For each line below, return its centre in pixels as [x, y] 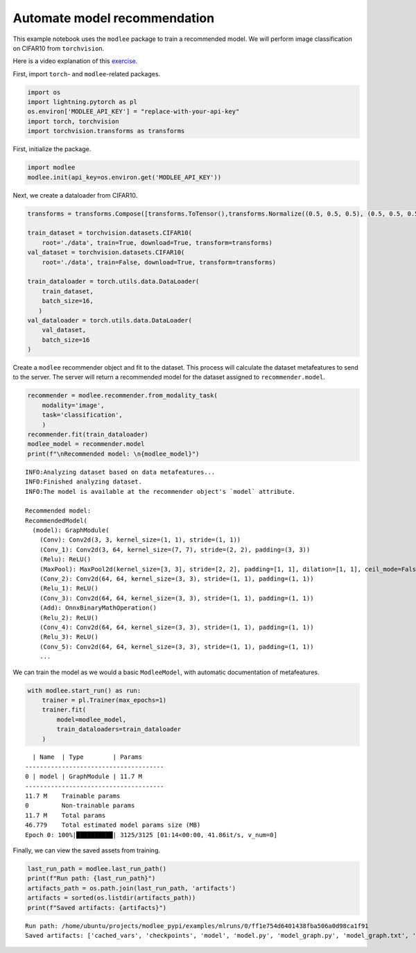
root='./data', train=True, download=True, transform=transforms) [157, 242]
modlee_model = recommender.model [86, 444]
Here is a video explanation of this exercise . [75, 61]
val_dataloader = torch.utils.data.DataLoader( [110, 320]
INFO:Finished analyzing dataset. [84, 482]
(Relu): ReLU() [65, 559]
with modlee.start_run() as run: [84, 690]
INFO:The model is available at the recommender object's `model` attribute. [161, 491]
